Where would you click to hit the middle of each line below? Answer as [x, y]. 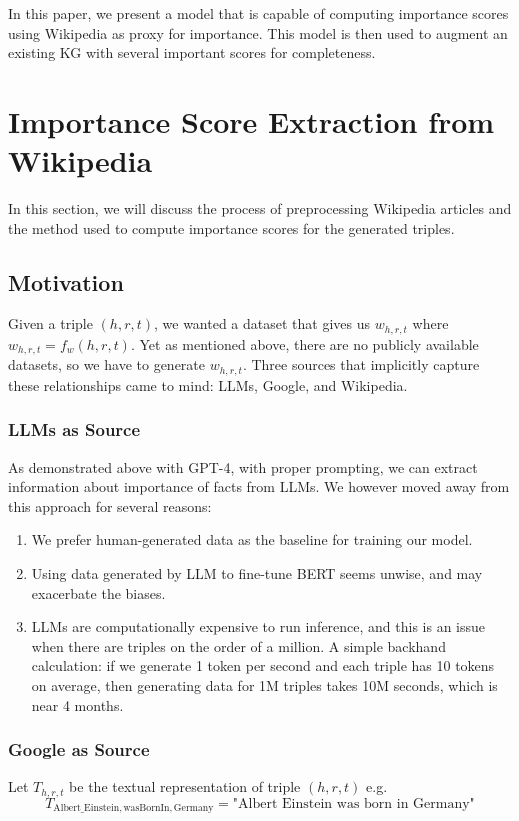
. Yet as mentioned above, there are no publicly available [304, 343]
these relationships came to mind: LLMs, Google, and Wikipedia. [208, 384]
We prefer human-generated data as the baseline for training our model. [252, 539]
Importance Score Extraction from [251, 120]
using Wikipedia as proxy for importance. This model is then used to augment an [258, 32]
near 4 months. [77, 704]
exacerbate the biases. [98, 592]
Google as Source [79, 749]
